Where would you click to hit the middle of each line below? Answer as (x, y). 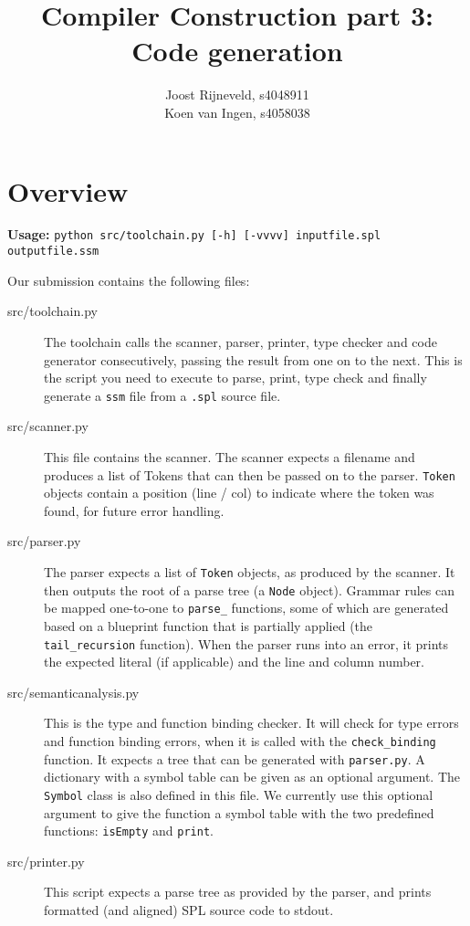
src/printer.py (46, 861)
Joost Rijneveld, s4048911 (237, 95)
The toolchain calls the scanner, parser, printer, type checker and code (240, 341)
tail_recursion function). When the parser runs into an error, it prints (246, 643)
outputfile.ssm (53, 252)
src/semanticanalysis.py (73, 692)
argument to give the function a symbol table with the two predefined (239, 812)
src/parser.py (44, 541)
